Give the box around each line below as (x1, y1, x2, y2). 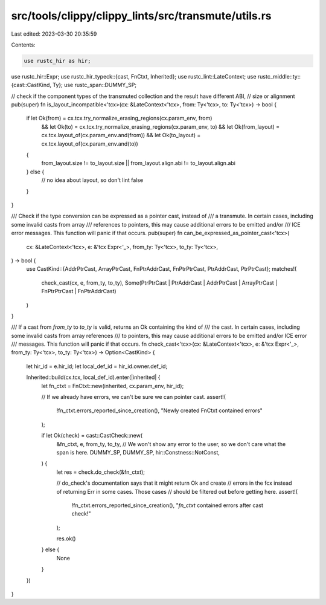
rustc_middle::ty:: (257, 73, 301, 80)
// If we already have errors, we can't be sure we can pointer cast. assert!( (41, 393, 226, 401)
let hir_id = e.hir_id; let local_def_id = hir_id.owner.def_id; (26, 363, 168, 370)
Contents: (11, 41, 36, 48)
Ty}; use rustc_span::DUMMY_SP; (52, 82, 137, 89)
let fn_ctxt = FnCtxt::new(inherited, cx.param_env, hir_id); (41, 382, 184, 389)
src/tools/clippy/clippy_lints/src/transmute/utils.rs (11, 9, 272, 22)
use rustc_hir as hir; (24, 57, 91, 64)
